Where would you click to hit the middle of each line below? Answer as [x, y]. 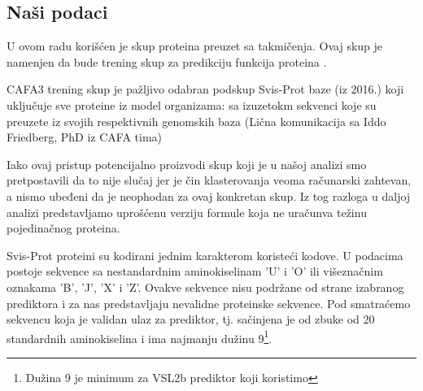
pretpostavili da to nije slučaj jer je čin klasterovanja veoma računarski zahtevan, [209, 180]
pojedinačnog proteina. [63, 228]
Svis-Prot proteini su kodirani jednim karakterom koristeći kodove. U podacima [205, 255]
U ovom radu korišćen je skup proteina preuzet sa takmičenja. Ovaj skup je [195, 46]
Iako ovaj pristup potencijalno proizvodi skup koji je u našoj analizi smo [187, 164]
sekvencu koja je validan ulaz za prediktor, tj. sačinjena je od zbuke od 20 [191, 319]
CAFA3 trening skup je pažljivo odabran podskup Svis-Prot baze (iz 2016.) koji [205, 89]
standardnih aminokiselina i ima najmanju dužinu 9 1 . [140, 337]
